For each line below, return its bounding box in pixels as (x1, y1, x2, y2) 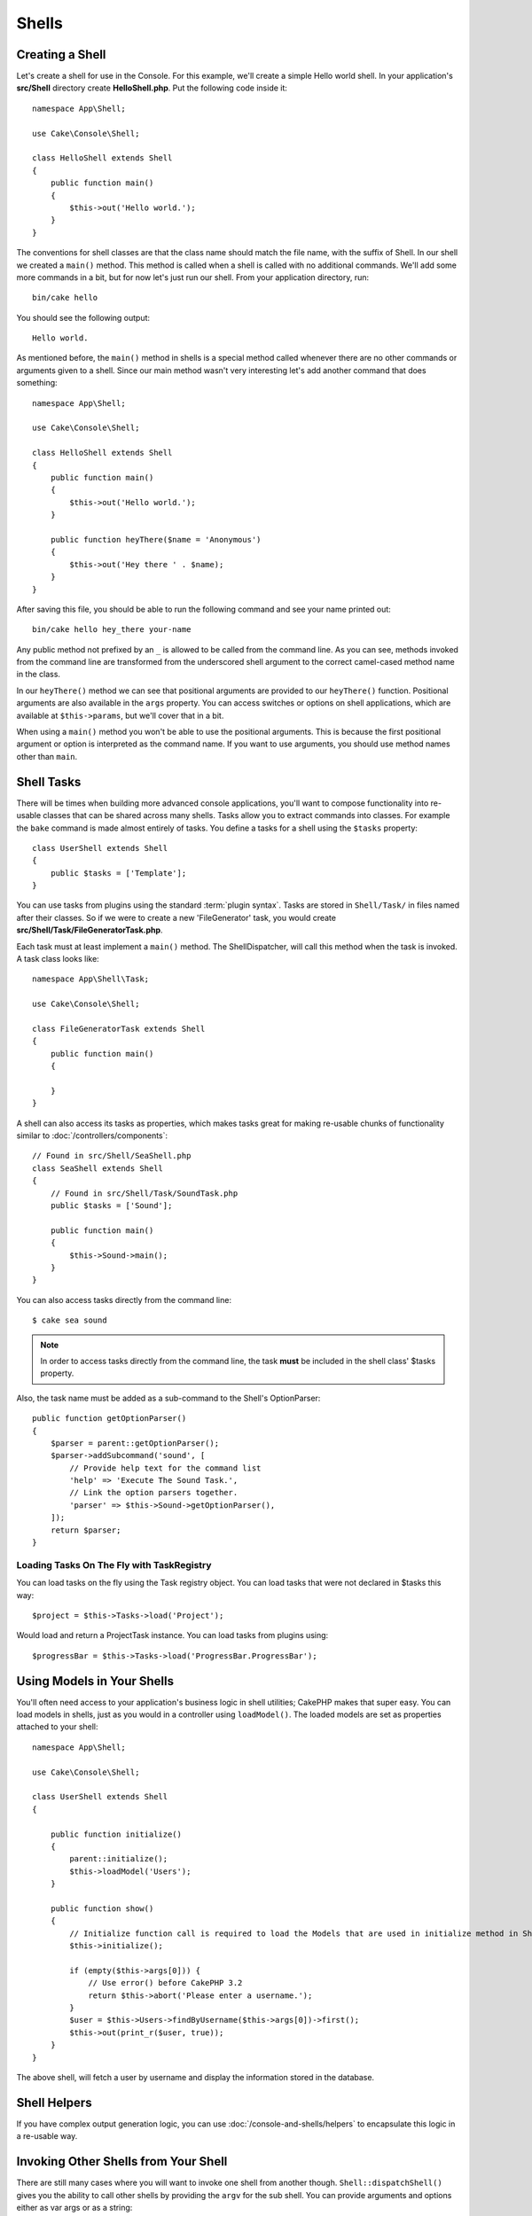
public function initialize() (50, 1829, 182, 1839)
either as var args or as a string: (16, 2202, 133, 2212)
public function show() (50, 1903, 154, 1914)
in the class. (16, 669, 61, 680)
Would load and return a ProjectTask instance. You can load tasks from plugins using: (16, 1630, 329, 1641)
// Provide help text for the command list (69, 1463, 262, 1473)
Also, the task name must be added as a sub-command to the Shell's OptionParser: (16, 1393, 321, 1403)
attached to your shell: (16, 1721, 98, 1732)
